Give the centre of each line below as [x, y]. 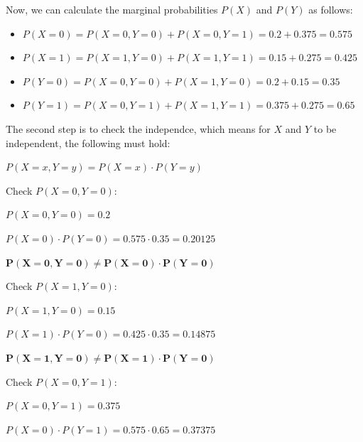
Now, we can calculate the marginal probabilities [112, 9]
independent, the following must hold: [88, 142]
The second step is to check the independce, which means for [138, 128]
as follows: [331, 9]
